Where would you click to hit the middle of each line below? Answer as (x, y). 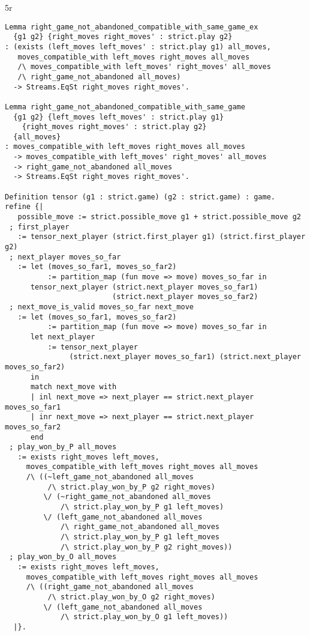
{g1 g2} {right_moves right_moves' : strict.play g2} (123, 37)
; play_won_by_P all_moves (63, 447)
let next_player (63, 337)
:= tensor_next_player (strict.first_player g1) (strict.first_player (162, 237)
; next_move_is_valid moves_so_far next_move (101, 307)
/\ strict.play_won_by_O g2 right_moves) (131, 597)
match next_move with (73, 387)
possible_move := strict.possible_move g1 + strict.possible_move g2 (159, 217)
